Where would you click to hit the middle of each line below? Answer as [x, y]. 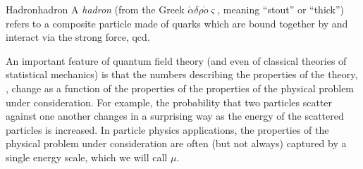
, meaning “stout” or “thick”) [281, 9]
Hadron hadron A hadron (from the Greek [95, 9]
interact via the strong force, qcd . [78, 37]
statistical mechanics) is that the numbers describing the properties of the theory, [182, 74]
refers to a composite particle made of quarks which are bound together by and [177, 23]
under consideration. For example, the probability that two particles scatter [169, 102]
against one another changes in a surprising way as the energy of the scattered [175, 116]
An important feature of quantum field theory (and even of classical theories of [176, 60]
